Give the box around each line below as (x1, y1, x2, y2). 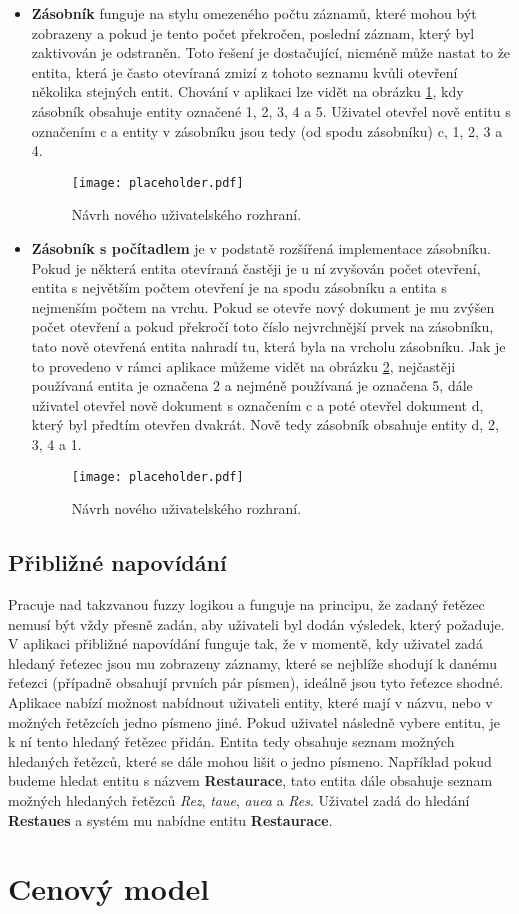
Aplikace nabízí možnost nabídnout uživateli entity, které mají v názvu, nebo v (8, 691, 493, 712)
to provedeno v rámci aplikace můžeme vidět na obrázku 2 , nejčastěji (31, 355, 456, 376)
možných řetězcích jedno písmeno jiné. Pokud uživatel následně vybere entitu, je (8, 711, 500, 732)
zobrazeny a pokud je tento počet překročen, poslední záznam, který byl (31, 22, 475, 43)
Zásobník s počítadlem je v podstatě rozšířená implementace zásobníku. (31, 238, 491, 258)
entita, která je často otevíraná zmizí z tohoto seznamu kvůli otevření (31, 61, 458, 82)
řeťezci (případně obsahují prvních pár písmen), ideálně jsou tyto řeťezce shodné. (8, 672, 504, 693)
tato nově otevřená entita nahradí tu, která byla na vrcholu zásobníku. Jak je (31, 335, 506, 356)
